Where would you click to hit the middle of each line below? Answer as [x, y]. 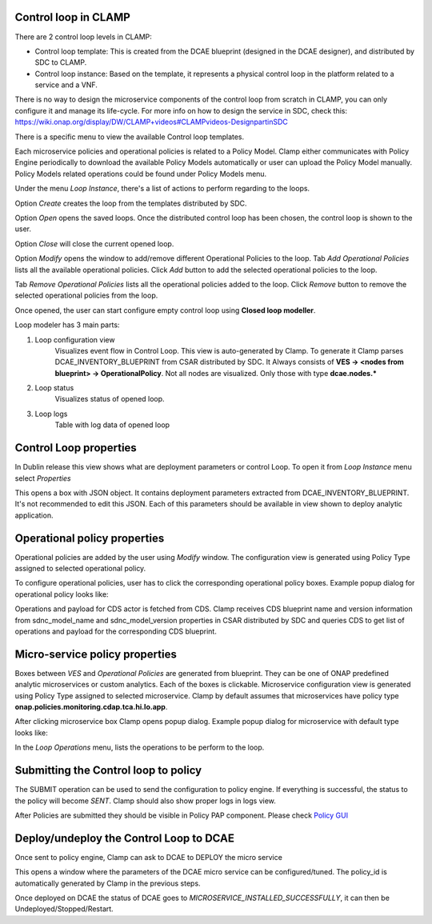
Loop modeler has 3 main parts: [67, 325]
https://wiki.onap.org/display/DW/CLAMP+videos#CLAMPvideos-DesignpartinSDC [151, 122]
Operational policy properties [90, 538]
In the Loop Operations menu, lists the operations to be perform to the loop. [140, 747]
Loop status [54, 388]
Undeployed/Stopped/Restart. [64, 909]
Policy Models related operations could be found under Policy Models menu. [141, 174]
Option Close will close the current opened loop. [94, 243]
